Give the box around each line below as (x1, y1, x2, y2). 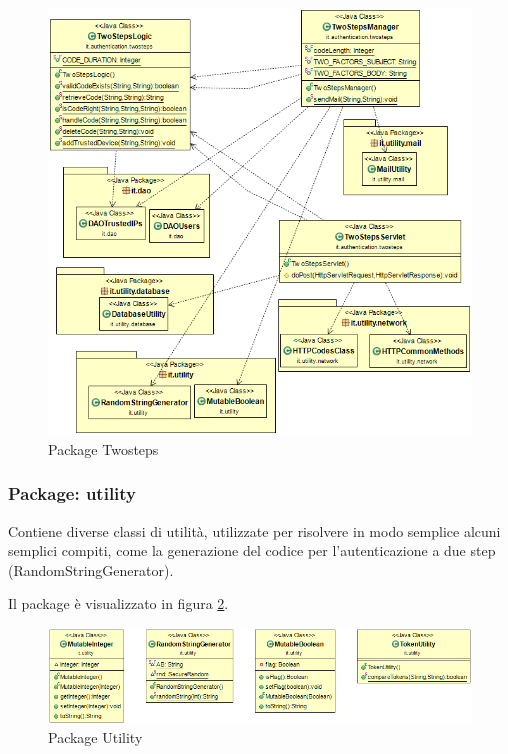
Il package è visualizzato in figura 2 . (8, 593, 229, 614)
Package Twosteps (48, 438, 159, 459)
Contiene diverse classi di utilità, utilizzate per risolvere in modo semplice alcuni (8, 520, 501, 541)
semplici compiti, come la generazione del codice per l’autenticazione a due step (8, 540, 496, 561)
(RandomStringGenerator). (8, 559, 174, 580)
